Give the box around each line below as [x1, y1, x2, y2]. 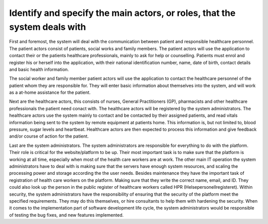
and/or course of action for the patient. [9, 133, 89, 139]
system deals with [9, 21, 86, 32]
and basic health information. [9, 66, 69, 72]
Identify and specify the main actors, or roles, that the [9, 7, 236, 18]
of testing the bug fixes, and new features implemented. [9, 212, 124, 218]
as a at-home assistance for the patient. [9, 89, 91, 95]
